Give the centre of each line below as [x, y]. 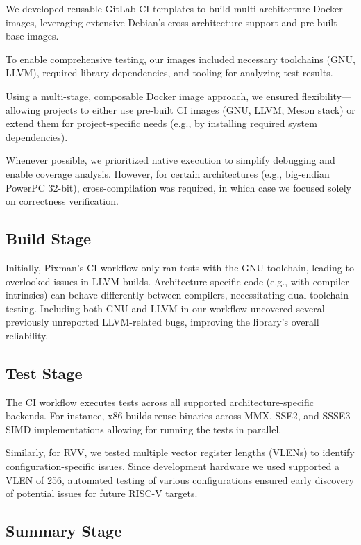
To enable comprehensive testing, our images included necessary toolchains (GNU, [180, 59]
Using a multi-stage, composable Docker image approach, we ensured [152, 95]
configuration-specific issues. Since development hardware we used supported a [173, 466]
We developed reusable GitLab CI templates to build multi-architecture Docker [174, 8]
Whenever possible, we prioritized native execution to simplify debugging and [170, 160]
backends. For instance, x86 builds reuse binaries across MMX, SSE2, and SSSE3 [178, 416]
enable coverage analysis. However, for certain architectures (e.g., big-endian [168, 173]
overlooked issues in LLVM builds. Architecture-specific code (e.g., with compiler [177, 281]
